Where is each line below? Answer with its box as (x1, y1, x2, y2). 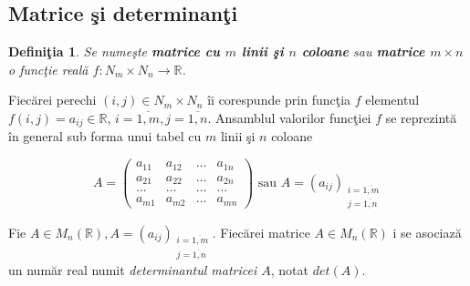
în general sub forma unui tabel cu (8, 127, 202, 146)
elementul (365, 90, 420, 109)
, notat (270, 260, 308, 280)
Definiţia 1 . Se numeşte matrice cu (8, 42, 220, 61)
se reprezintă (385, 107, 457, 127)
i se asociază (392, 222, 462, 241)
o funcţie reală (8, 59, 89, 78)
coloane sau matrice (301, 42, 425, 61)
